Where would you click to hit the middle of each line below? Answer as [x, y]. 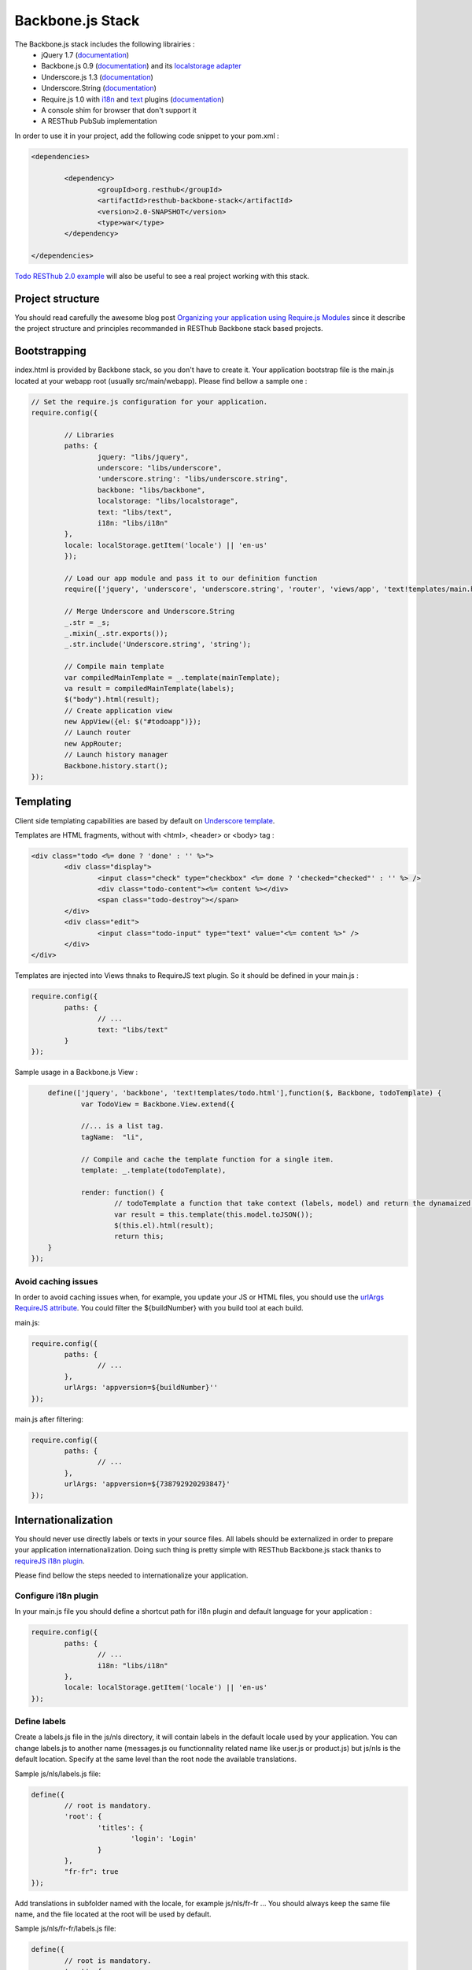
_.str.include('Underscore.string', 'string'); [158, 645]
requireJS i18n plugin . [50, 1561]
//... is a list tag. [122, 1126]
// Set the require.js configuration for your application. [149, 401]
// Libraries [89, 435]
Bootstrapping [50, 351]
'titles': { [120, 1827]
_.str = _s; [87, 622]
